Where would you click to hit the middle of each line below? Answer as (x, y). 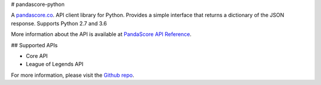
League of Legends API (54, 64)
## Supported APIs (34, 45)
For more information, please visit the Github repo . (73, 75)
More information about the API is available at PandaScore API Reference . (101, 34)
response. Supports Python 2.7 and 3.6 (59, 23)
